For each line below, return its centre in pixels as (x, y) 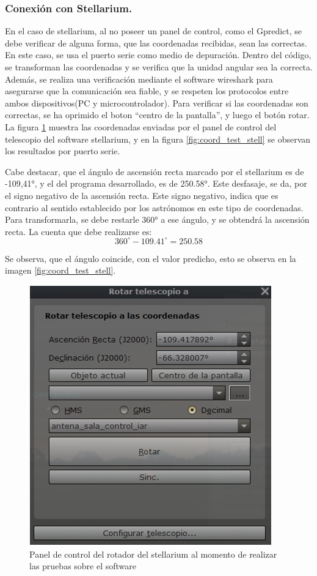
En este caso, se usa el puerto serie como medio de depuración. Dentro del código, (158, 55)
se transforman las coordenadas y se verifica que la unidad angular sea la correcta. (159, 67)
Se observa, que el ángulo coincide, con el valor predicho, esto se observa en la (151, 258)
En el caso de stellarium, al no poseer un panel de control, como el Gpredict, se (154, 31)
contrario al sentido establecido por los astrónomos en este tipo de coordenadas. (154, 207)
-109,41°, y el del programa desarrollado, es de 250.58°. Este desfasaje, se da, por (156, 183)
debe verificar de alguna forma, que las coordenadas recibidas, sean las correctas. (156, 43)
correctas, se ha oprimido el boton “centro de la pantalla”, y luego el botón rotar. (157, 115)
